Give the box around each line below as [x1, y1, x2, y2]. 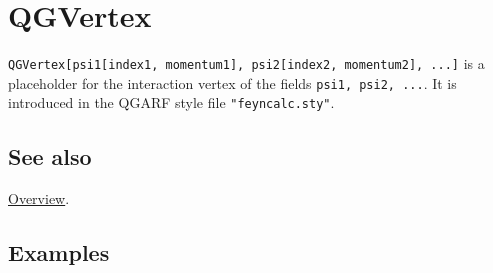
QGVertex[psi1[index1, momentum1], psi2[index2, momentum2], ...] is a [8, 53, 485, 74]
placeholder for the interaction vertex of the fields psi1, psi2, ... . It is [8, 72, 457, 93]
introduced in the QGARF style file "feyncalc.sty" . [8, 92, 335, 113]
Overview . [8, 188, 70, 209]
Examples [8, 237, 110, 268]
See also [8, 141, 92, 172]
